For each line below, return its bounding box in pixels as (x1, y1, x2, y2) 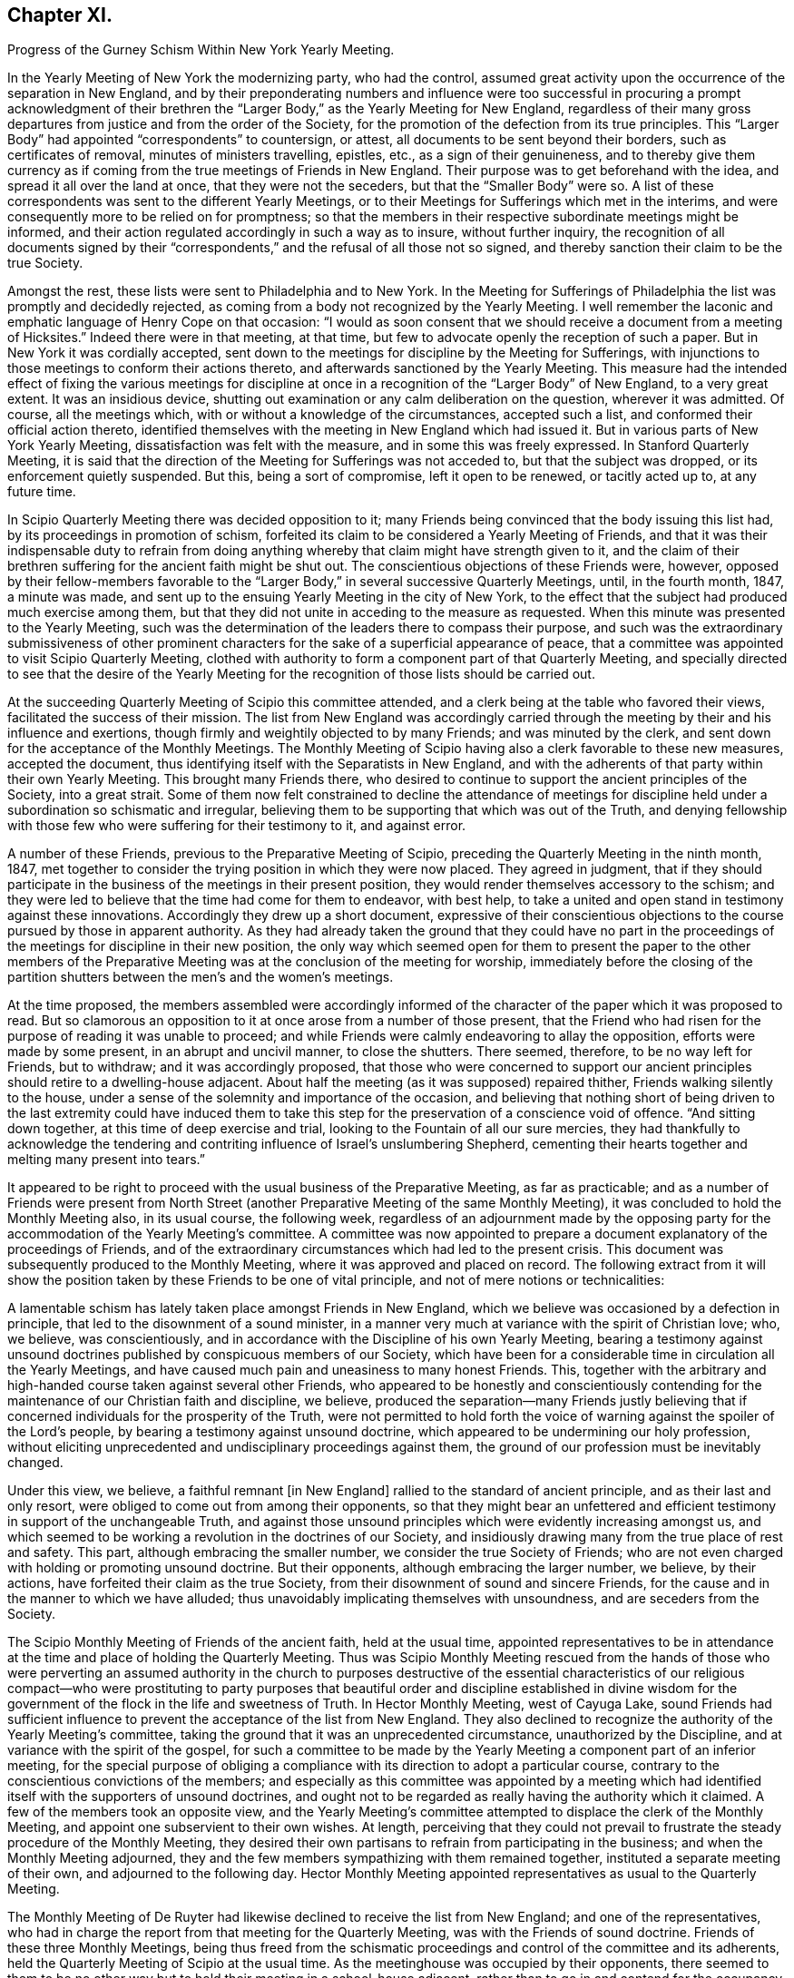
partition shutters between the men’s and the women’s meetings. (7, 969, 394, 985)
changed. (7, 1454, 64, 1471)
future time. (7, 484, 76, 500)
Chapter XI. (7, 4, 113, 26)
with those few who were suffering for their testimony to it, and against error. (7, 818, 466, 834)
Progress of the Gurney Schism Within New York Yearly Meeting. (7, 42, 395, 58)
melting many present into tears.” (7, 1151, 206, 1168)
